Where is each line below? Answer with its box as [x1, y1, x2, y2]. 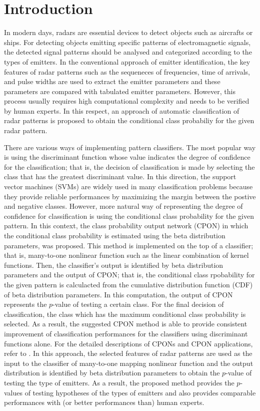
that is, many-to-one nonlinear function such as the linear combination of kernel [4, 250, 249, 260]
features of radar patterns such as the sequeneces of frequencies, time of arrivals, [4, 66, 250, 77]
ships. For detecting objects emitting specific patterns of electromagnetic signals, [4, 37, 251, 47]
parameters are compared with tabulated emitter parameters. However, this [4, 86, 235, 96]
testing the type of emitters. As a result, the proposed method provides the [4, 377, 234, 387]
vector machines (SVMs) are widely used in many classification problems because [4, 181, 253, 192]
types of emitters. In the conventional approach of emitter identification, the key [4, 56, 250, 67]
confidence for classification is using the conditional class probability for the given [4, 210, 254, 221]
